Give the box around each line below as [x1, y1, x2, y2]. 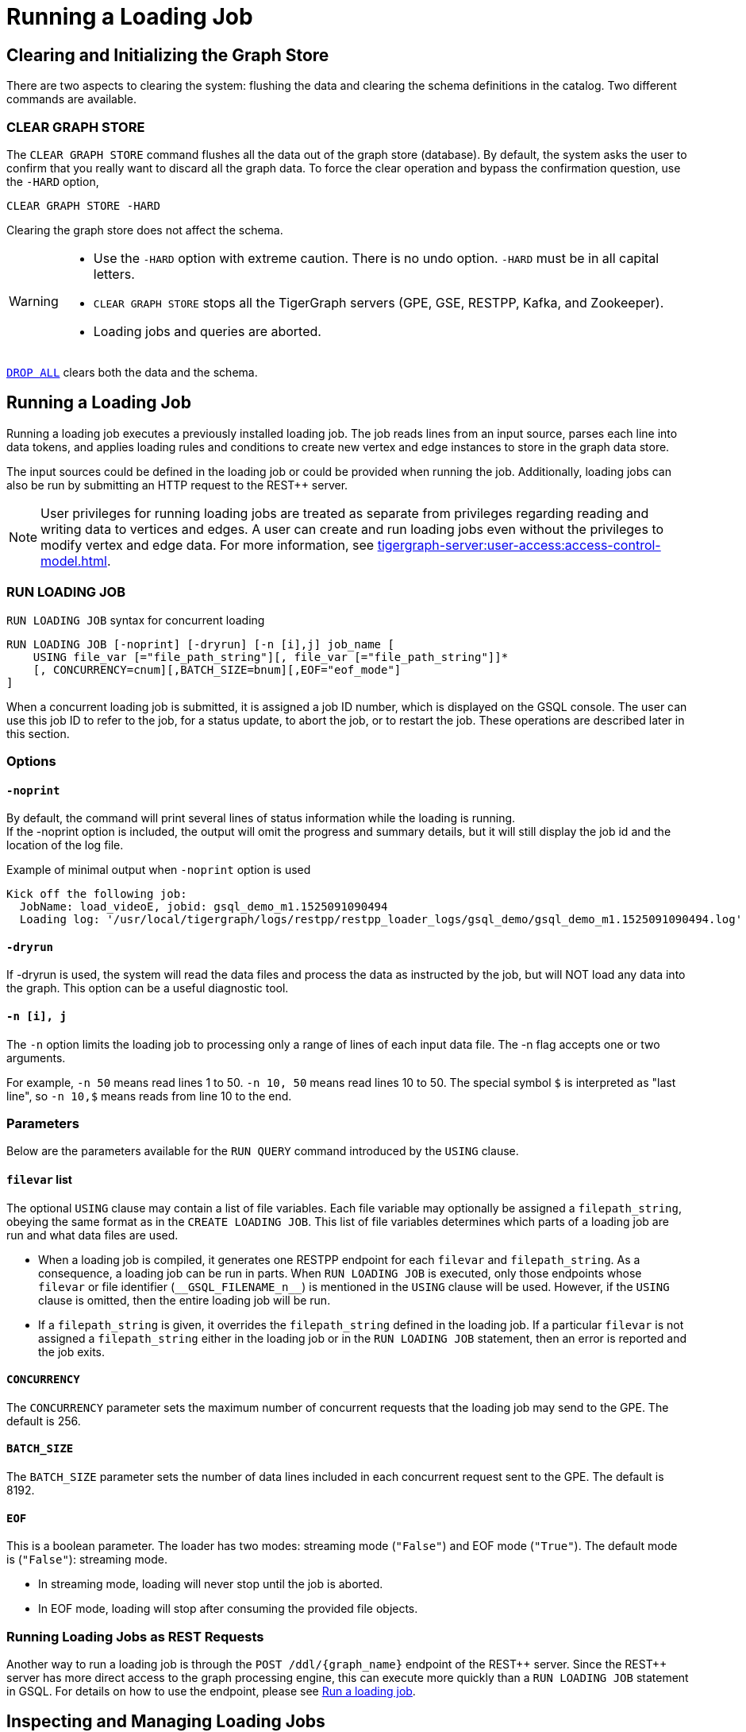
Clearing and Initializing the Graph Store [6, 44, 329, 65]
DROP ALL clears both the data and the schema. [6, 365, 258, 379]
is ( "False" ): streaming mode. [6, 1552, 167, 1567]
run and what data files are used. [6, 1227, 179, 1242]
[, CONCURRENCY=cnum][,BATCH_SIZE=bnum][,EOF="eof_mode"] [33, 663, 402, 676]
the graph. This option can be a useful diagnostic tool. [6, 981, 289, 996]
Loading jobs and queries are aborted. [93, 323, 321, 339]
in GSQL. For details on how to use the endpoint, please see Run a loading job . [6, 1684, 416, 1698]
